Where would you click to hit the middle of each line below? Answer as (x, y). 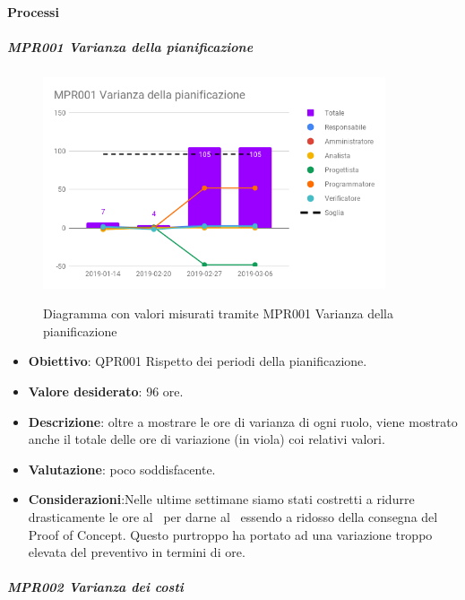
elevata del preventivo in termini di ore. (137, 552)
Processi (33, 11)
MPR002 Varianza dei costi (95, 587)
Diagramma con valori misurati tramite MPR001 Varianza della (218, 313)
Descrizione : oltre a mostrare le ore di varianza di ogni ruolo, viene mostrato (243, 421)
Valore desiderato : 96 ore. (106, 391)
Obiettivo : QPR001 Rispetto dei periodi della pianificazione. (198, 361)
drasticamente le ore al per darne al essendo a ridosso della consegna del (233, 517)
